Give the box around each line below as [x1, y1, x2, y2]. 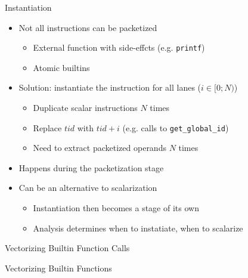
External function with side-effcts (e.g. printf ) [33, 41, 205, 54]
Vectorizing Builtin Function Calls [5, 242, 130, 254]
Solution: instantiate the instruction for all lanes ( [18, 81, 201, 94]
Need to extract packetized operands [33, 141, 166, 154]
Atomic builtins [33, 61, 90, 73]
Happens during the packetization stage [18, 161, 164, 174]
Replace [33, 121, 62, 134]
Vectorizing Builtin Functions [5, 261, 112, 274]
